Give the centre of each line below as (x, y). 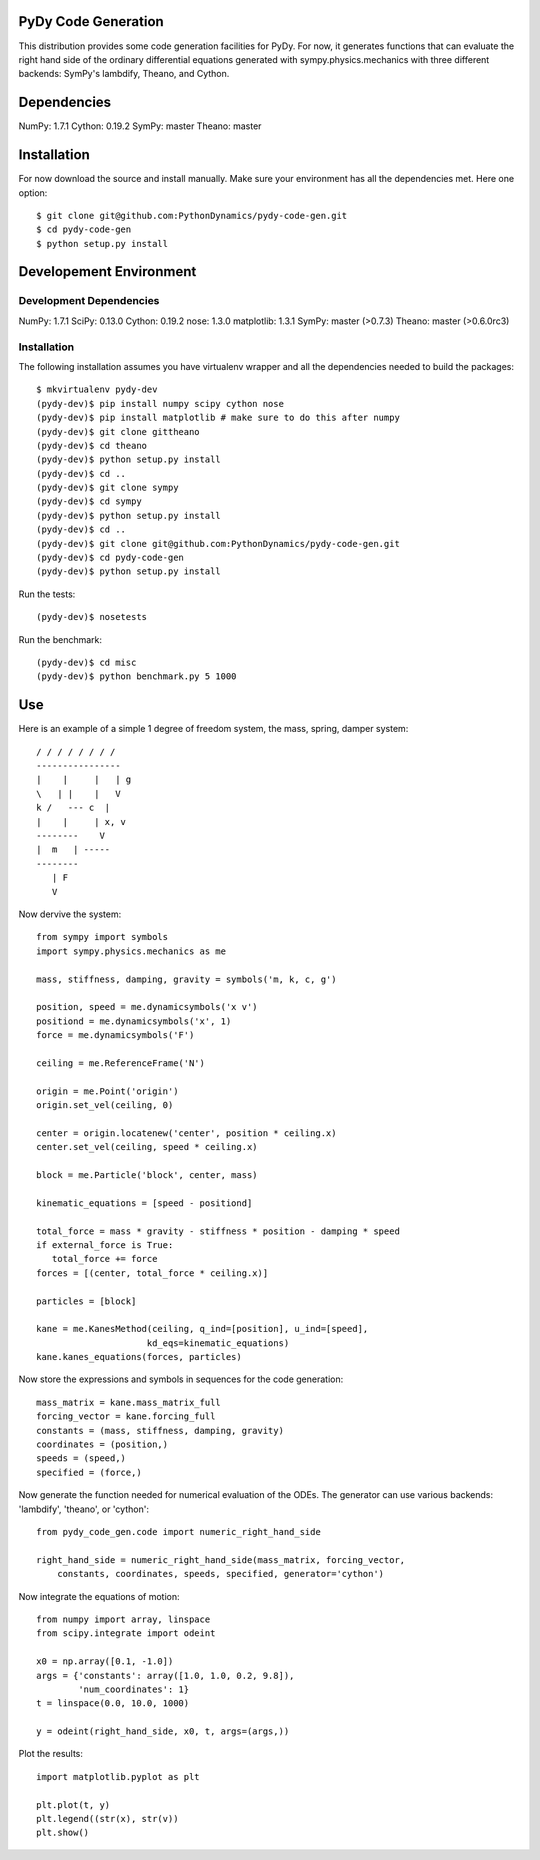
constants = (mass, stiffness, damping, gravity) (160, 1430)
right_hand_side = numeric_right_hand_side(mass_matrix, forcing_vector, (221, 1559)
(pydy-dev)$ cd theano (92, 445)
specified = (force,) (89, 1472)
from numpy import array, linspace (123, 1619)
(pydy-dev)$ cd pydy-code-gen (110, 558)
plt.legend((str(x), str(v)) (107, 1819)
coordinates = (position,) (102, 1444)
